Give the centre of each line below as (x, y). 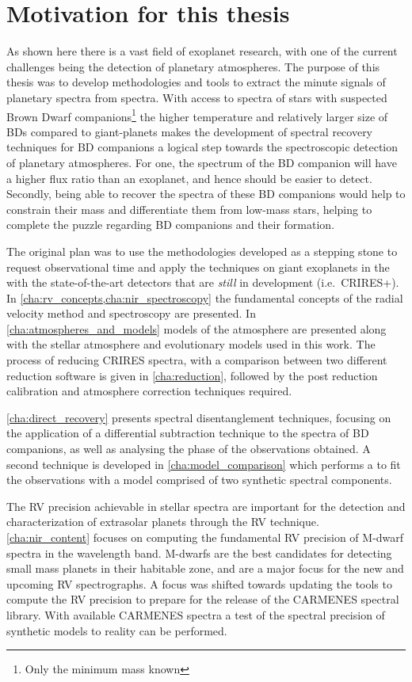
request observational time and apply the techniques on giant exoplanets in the (198, 267)
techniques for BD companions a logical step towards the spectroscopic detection (202, 147)
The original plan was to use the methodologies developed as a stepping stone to (202, 251)
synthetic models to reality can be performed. (117, 630)
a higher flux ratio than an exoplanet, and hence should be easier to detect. (189, 178)
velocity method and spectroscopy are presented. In (131, 313)
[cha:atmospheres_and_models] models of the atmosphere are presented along (196, 328)
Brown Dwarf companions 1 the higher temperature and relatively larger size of (197, 115)
